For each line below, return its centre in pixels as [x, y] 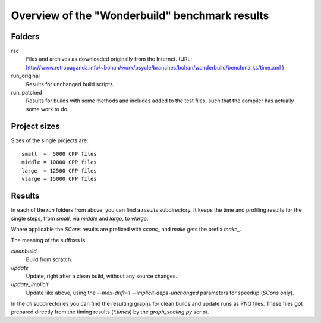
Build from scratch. [49, 259]
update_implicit [30, 284]
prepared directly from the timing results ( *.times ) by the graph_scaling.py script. [110, 312]
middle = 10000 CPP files [59, 162]
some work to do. [47, 109]
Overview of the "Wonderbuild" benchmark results [140, 15]
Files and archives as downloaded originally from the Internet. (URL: [109, 59]
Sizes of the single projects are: [50, 140]
